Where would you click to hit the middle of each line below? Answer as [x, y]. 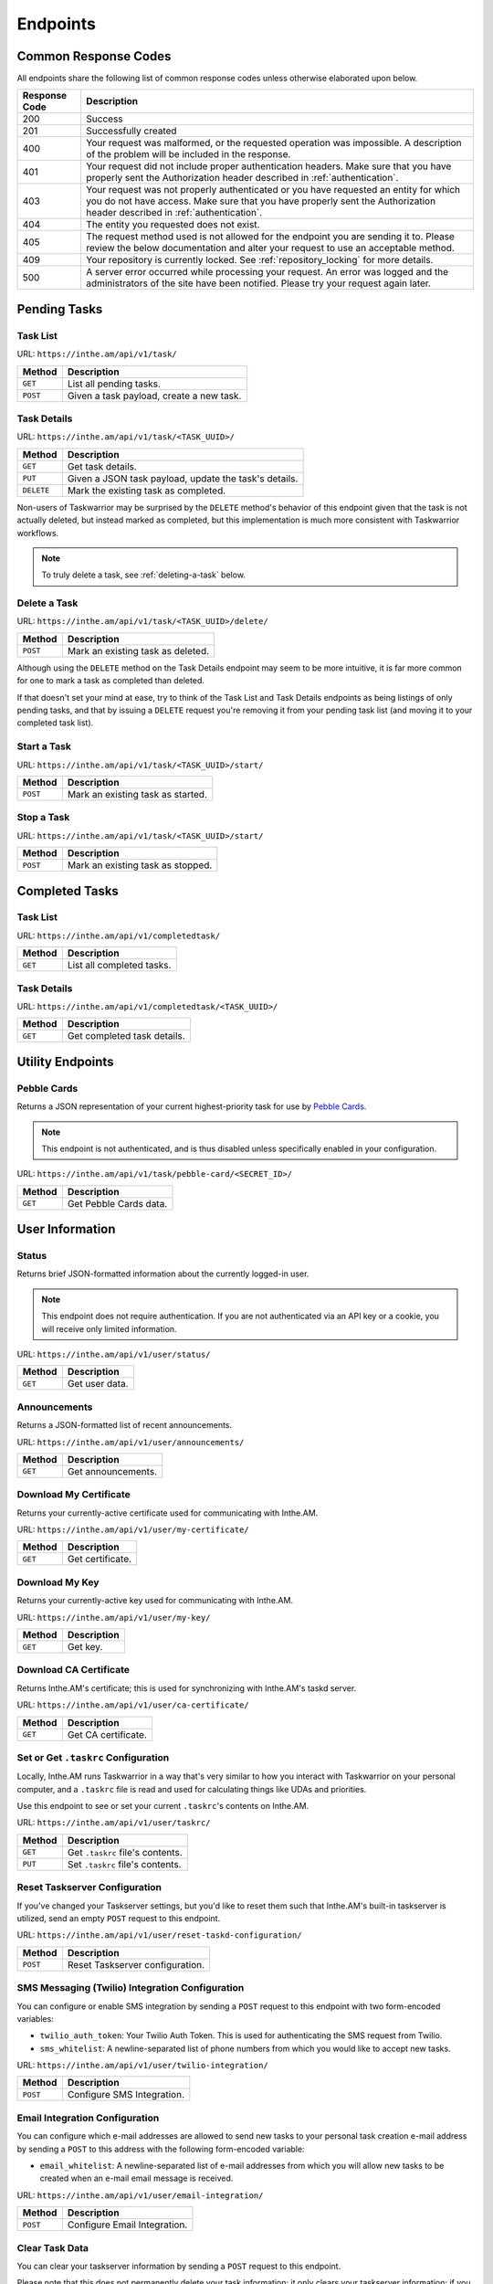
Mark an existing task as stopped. [140, 865]
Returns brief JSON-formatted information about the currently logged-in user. [163, 1274]
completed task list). [55, 723]
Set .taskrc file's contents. [124, 1864]
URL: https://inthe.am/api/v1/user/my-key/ [114, 1617]
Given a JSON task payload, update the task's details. [183, 478]
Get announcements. [112, 1471]
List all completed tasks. [119, 966]
